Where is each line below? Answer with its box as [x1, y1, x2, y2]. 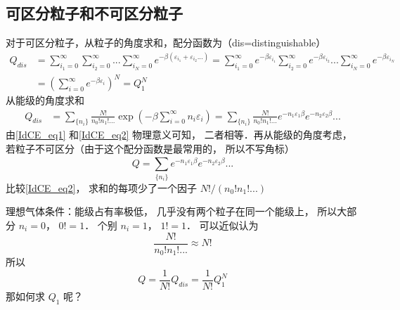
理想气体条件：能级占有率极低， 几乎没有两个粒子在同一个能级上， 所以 [6, 204, 337, 219]
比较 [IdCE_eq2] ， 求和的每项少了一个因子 [6, 180, 198, 195]
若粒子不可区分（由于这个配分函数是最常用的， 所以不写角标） [6, 141, 295, 156]
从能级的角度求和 [6, 93, 84, 108]
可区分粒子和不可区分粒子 [6, 2, 183, 24]
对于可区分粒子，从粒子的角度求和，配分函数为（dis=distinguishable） [6, 35, 326, 50]
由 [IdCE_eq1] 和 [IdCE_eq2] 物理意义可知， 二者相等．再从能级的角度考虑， [6, 127, 352, 142]
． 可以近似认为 [186, 217, 259, 232]
